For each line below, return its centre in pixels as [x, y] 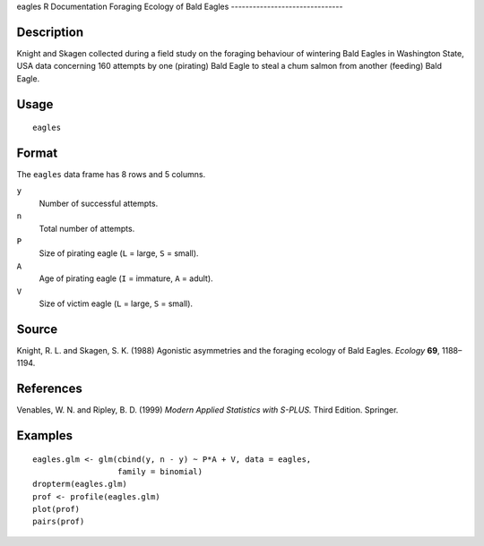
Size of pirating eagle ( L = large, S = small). [119, 253]
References [49, 389]
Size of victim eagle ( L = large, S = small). [116, 303]
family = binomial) [160, 471]
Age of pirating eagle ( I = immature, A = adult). [126, 278]
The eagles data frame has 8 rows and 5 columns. [111, 174]
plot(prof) [56, 509]
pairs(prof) [59, 522]
